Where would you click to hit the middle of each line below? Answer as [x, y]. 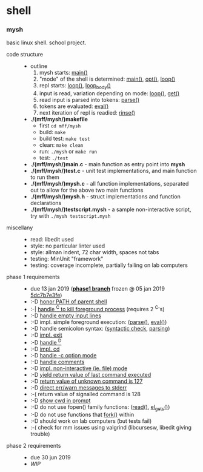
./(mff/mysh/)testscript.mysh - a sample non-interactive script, [111, 209]
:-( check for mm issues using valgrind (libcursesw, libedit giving [111, 428]
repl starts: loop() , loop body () [75, 86]
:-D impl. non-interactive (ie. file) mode [79, 368]
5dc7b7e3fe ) [46, 295]
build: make [52, 132]
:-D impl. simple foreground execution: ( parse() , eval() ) [98, 322]
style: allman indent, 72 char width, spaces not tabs [95, 252]
